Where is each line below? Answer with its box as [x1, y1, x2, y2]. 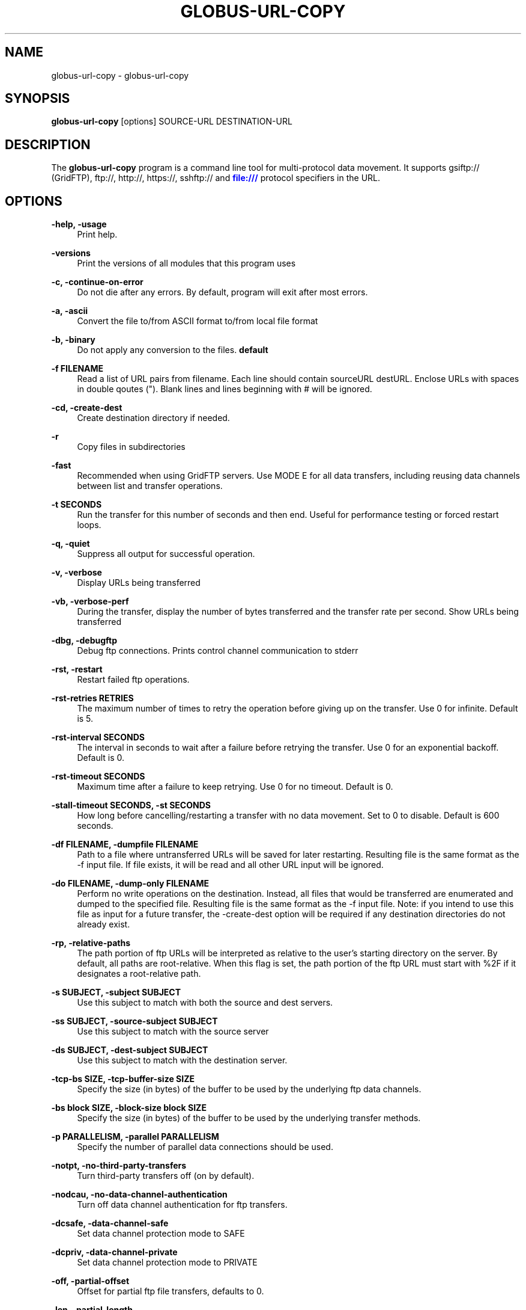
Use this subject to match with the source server [77, 1026, 269, 1037]
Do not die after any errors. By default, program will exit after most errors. [77, 287, 368, 298]
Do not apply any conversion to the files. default [77, 345, 268, 355]
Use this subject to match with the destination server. [77, 1055, 288, 1066]
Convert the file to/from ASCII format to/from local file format [77, 316, 318, 327]
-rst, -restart [51, 664, 103, 675]
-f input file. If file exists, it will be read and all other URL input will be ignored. [77, 859, 384, 870]
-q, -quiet [51, 538, 90, 549]
